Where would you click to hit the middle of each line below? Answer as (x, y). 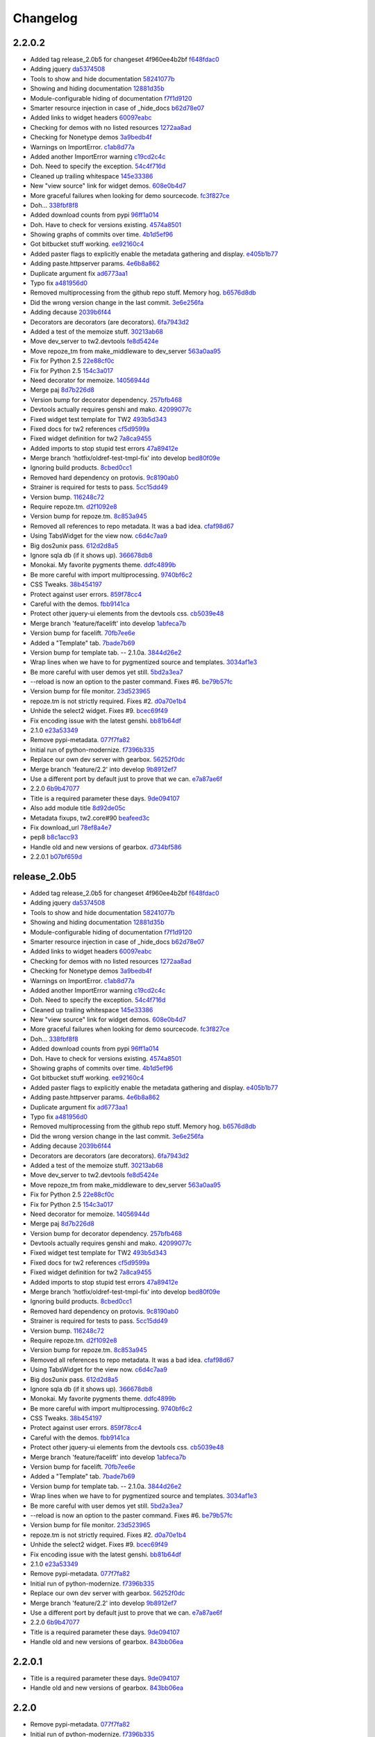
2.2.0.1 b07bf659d (56, 857)
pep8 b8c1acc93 (54, 837)
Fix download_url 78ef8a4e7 (71, 828)
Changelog (45, 18)
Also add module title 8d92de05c (78, 808)
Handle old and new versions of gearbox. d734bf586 (106, 847)
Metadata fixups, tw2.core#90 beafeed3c (90, 818)
